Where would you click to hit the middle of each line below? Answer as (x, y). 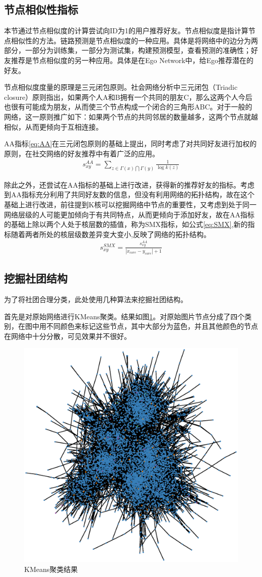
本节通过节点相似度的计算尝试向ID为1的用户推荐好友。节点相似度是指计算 (126, 31)
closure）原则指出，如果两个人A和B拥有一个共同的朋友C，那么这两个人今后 (128, 97)
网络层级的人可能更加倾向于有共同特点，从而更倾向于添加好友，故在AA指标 (129, 214)
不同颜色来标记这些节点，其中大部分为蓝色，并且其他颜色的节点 (152, 326)
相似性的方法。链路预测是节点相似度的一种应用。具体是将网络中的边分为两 (134, 40)
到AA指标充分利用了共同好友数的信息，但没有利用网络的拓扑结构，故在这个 (129, 194)
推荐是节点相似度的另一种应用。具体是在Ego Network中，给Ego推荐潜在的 (132, 60)
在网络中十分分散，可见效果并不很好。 (68, 336)
